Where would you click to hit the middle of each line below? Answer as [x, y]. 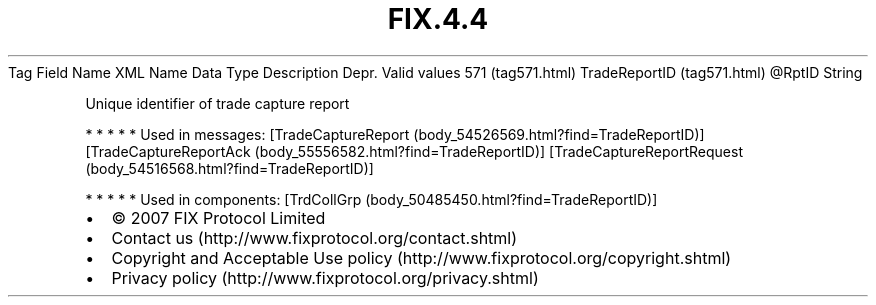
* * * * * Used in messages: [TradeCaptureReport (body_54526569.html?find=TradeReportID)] [395, 134]
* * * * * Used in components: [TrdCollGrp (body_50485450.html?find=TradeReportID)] [371, 199]
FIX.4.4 [438, 19]
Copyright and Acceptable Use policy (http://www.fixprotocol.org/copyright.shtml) [421, 257]
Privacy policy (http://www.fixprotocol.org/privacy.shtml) [325, 277]
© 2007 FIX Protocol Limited [218, 217]
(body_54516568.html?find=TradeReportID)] [229, 168]
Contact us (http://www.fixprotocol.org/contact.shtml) [314, 237]
